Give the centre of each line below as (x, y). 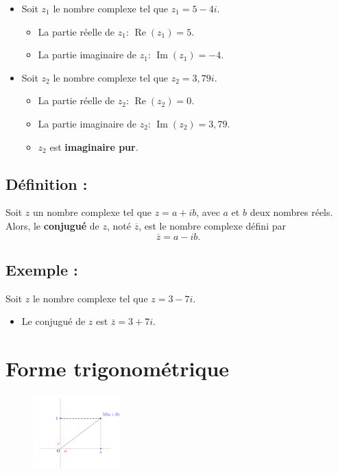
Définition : (47, 183)
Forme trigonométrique (118, 368)
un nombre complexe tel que (92, 212)
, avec (208, 212)
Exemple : (42, 269)
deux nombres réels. (291, 212)
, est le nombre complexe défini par (212, 225)
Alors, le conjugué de (52, 225)
